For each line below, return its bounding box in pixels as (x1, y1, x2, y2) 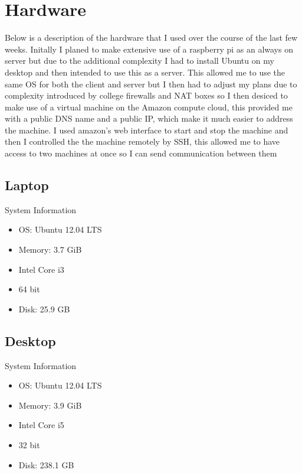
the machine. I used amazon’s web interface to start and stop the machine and (5, 123, 288, 136)
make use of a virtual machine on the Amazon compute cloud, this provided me (5, 100, 293, 113)
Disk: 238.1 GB (18, 458, 74, 471)
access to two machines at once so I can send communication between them (5, 147, 277, 159)
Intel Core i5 (18, 419, 64, 431)
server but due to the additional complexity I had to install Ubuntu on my (5, 54, 274, 67)
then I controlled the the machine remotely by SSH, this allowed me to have (5, 135, 280, 148)
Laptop (5, 176, 49, 194)
